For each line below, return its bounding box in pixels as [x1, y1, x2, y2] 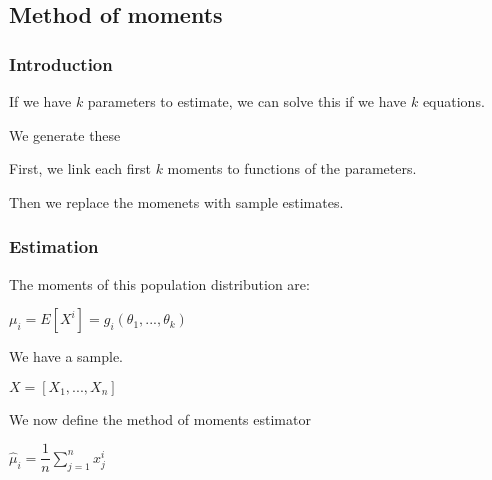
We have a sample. [9, 346, 124, 367]
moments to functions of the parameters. [167, 158, 417, 179]
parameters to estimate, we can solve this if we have [87, 91, 407, 111]
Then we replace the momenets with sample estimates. [9, 191, 344, 212]
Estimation [9, 234, 99, 259]
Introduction [9, 51, 113, 76]
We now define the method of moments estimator [9, 408, 311, 429]
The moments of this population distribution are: [9, 273, 310, 294]
